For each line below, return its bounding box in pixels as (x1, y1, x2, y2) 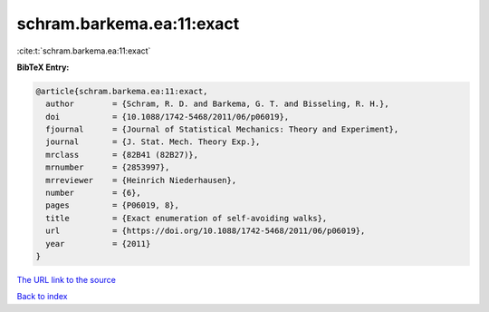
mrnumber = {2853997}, (45, 162, 170, 172)
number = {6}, (45, 188, 142, 199)
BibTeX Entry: (16, 62, 70, 73)
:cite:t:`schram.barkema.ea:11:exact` (16, 45, 151, 56)
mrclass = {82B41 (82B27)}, (45, 150, 199, 160)
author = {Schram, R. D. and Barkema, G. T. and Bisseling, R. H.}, (45, 99, 389, 109)
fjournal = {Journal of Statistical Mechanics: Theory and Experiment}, (45, 124, 399, 135)
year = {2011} (45, 239, 151, 249)
